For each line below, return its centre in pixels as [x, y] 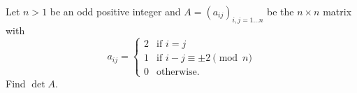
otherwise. [178, 72]
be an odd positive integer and [115, 11]
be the [280, 11]
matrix [337, 11]
